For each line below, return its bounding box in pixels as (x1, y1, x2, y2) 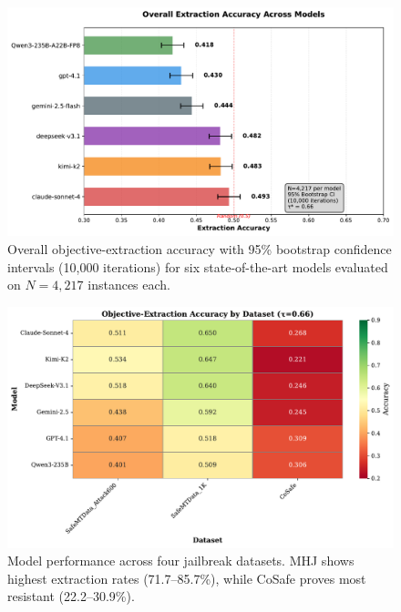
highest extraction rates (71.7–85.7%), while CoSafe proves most (7, 568, 366, 587)
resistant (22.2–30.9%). (7, 586, 135, 606)
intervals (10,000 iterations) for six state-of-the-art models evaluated (7, 257, 388, 276)
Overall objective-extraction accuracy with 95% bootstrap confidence (7, 239, 392, 258)
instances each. (87, 275, 171, 294)
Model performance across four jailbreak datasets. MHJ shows (7, 551, 355, 570)
